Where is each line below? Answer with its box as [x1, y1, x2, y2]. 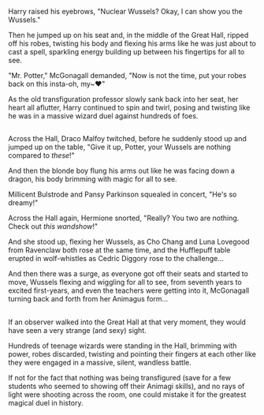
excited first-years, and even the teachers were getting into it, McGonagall [8, 286, 250, 295]
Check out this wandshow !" [8, 222, 99, 231]
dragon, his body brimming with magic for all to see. [8, 174, 177, 184]
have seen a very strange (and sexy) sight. [8, 325, 147, 335]
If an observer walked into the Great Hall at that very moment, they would [8, 317, 247, 327]
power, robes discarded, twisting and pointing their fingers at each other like [8, 349, 256, 358]
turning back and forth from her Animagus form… [8, 294, 169, 304]
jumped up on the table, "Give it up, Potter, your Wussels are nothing [8, 142, 231, 152]
